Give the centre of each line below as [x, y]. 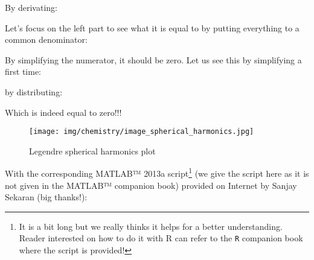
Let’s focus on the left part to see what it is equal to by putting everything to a [152, 27]
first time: [23, 71]
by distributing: [34, 91]
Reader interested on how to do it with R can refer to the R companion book [161, 238]
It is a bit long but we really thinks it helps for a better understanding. [151, 226]
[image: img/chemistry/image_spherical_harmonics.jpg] [142, 132]
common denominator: [46, 40]
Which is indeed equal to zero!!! [63, 112]
